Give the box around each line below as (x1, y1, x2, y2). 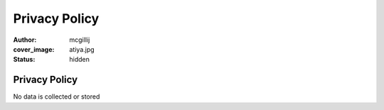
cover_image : (13, 45, 55, 53)
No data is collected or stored (13, 92, 100, 101)
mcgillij (69, 35, 90, 44)
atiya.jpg (69, 45, 95, 53)
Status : (13, 55, 36, 64)
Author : (13, 35, 37, 44)
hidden (69, 55, 90, 64)
